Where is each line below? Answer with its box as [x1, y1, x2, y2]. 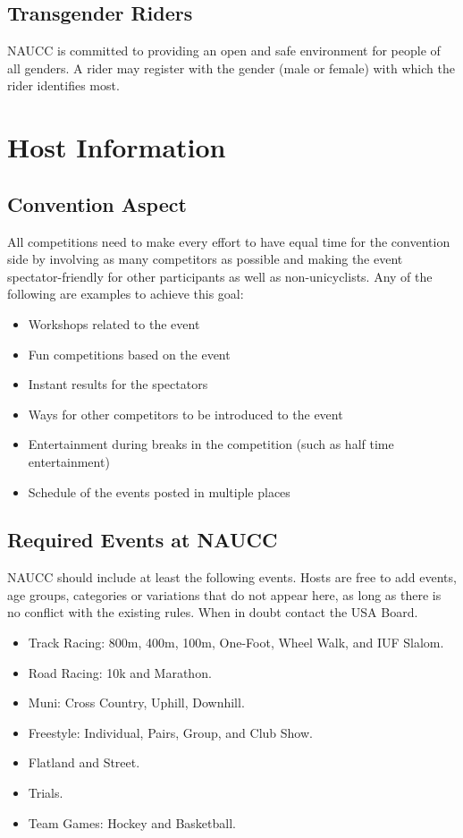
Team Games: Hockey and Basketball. [28, 813, 236, 832]
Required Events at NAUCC [7, 526, 278, 554]
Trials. [28, 783, 63, 802]
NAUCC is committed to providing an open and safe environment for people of [7, 41, 441, 60]
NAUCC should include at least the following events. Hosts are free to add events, [7, 568, 457, 587]
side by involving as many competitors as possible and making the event [7, 250, 403, 268]
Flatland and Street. [28, 753, 140, 772]
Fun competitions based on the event [28, 344, 231, 363]
